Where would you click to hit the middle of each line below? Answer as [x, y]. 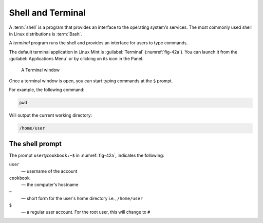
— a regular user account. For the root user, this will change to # [86, 212]
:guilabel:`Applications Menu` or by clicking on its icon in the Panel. [76, 59]
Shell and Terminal [47, 13]
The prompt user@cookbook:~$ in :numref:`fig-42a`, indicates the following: [86, 155]
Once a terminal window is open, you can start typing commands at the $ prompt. [91, 81]
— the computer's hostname [50, 185]
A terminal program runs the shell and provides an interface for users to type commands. [98, 43]
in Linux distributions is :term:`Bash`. [46, 34]
